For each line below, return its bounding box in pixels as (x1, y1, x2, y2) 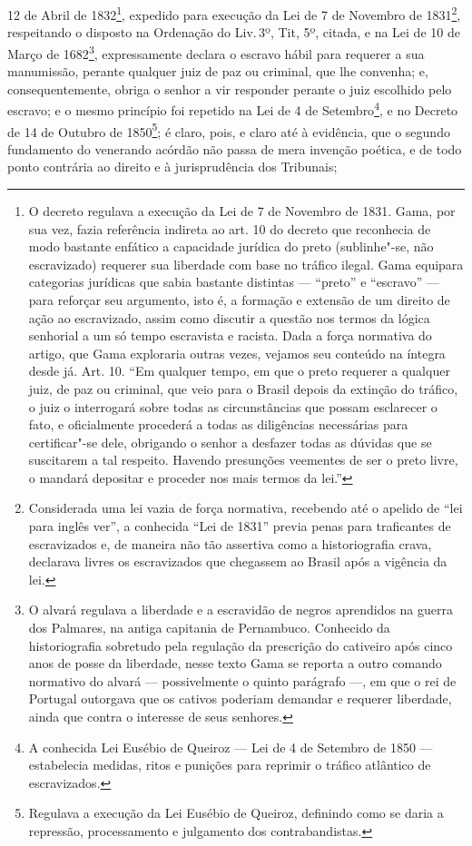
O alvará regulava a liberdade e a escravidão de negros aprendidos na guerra (28, 600, 454, 619)
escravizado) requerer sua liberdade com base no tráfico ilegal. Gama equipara (28, 254, 464, 273)
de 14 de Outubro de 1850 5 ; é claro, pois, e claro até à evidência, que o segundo (7, 119, 450, 141)
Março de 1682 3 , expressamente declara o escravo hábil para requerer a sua (7, 41, 425, 63)
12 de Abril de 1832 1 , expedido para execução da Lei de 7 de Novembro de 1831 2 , (7, 3, 461, 24)
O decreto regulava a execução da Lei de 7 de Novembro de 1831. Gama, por (28, 201, 456, 220)
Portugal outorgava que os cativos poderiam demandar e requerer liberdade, (28, 689, 452, 708)
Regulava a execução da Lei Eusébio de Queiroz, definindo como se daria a (28, 803, 444, 822)
